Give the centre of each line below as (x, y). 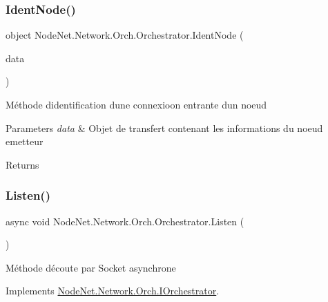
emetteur (25, 141)
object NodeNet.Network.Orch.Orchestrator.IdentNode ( (125, 35)
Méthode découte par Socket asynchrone (91, 267)
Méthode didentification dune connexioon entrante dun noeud (136, 104)
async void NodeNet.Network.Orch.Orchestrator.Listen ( (125, 221)
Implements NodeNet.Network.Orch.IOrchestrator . (113, 291)
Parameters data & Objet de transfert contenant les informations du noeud (164, 128)
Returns (22, 164)
